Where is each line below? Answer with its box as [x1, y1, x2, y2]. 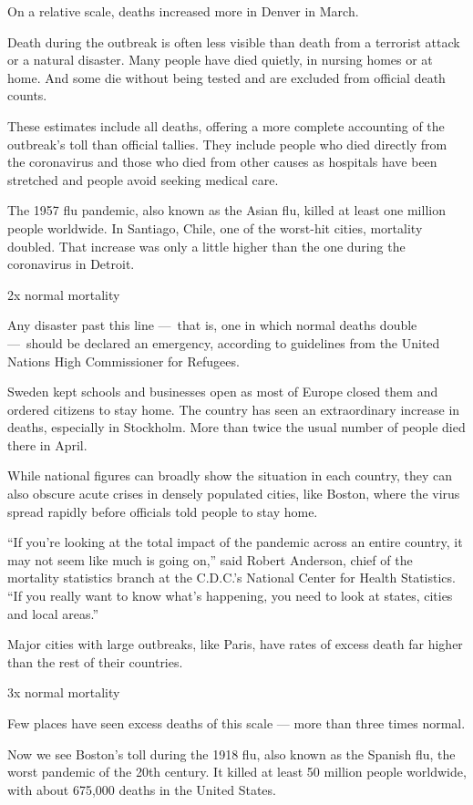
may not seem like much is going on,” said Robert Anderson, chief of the [7, 550, 413, 569]
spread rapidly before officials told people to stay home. [7, 501, 318, 521]
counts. [7, 86, 47, 105]
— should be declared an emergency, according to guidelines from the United [7, 333, 440, 352]
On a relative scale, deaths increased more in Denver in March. [7, 2, 359, 20]
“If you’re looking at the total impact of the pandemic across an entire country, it [7, 532, 463, 552]
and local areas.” [7, 604, 99, 623]
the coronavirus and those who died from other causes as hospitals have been [7, 152, 437, 171]
